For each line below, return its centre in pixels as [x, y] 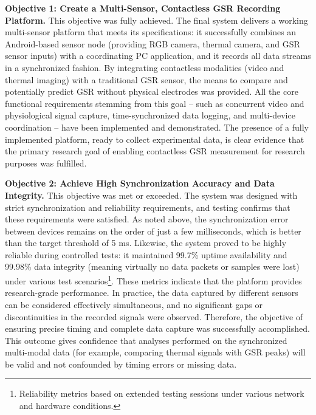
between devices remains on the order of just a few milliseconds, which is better [153, 231]
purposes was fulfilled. [46, 163]
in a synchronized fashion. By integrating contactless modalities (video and [145, 67]
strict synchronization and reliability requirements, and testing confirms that [148, 207]
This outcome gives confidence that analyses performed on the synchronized [146, 340]
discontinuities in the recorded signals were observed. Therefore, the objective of [154, 316]
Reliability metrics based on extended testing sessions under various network [162, 393]
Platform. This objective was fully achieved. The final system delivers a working [156, 20]
